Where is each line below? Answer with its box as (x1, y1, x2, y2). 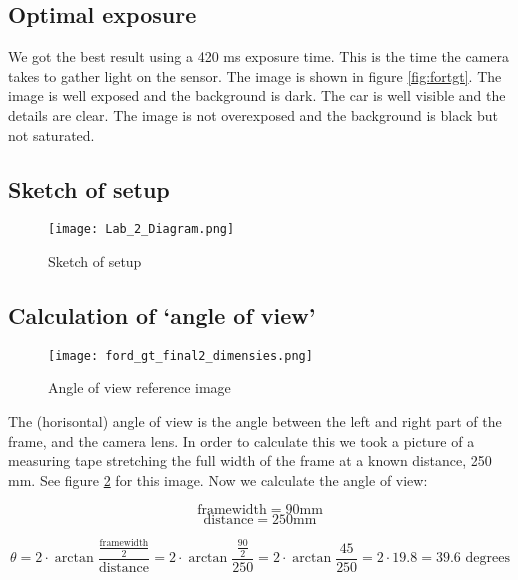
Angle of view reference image (48, 377, 231, 398)
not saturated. (8, 124, 95, 145)
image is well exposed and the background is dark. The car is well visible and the (8, 85, 506, 106)
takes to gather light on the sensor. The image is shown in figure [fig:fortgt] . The (8, 65, 502, 86)
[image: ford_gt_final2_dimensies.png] (48, 348, 313, 363)
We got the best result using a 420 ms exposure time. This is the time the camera (8, 46, 510, 67)
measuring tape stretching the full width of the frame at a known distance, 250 (8, 450, 492, 471)
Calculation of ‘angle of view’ (8, 300, 316, 331)
